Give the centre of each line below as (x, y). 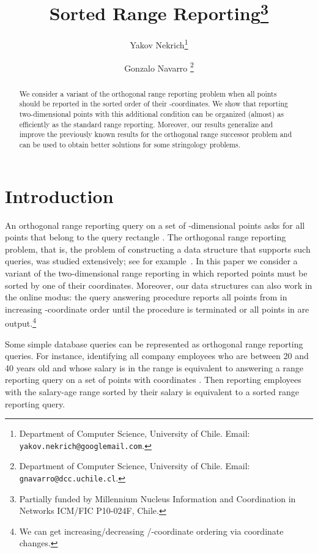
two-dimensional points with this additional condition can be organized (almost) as (151, 114)
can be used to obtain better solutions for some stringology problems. (130, 145)
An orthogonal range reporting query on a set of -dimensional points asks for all (155, 225)
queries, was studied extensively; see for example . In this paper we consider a (151, 261)
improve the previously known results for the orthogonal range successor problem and (156, 134)
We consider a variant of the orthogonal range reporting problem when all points (148, 93)
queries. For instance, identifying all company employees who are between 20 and (157, 356)
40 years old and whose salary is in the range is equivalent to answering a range (154, 367)
